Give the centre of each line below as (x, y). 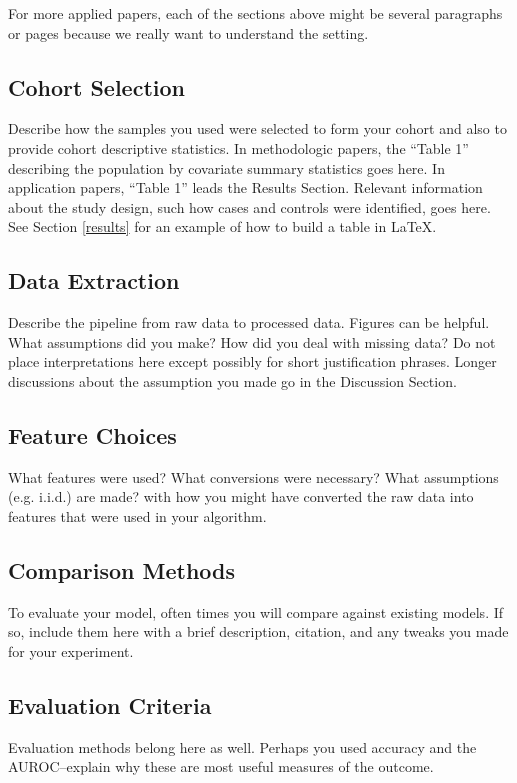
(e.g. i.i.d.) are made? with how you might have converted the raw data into (241, 496)
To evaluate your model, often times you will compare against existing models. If (256, 611)
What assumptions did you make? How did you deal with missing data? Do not (252, 341)
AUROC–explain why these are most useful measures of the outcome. (221, 766)
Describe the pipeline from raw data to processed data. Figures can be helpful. (249, 322)
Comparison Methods (122, 569)
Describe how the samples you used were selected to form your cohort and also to (257, 128)
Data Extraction (94, 280)
